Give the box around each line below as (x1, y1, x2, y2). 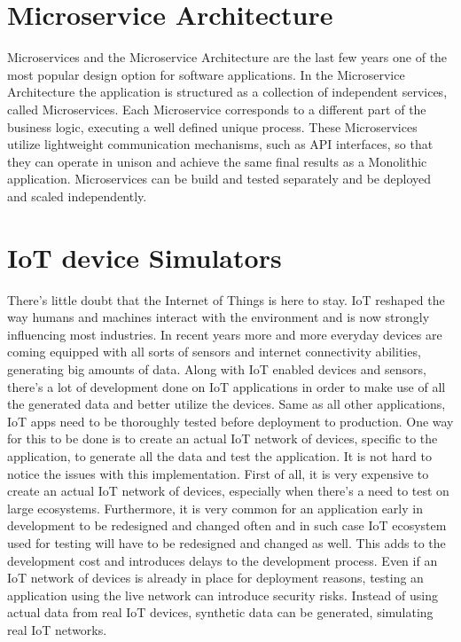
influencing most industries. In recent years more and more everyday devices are (7, 325, 442, 343)
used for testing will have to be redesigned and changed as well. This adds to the (7, 533, 446, 552)
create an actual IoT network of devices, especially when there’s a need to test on (7, 481, 449, 500)
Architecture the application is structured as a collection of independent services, (7, 82, 448, 101)
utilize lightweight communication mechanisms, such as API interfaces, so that (7, 135, 434, 153)
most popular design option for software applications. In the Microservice (7, 65, 405, 83)
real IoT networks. (7, 620, 107, 638)
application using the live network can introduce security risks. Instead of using (7, 585, 438, 604)
